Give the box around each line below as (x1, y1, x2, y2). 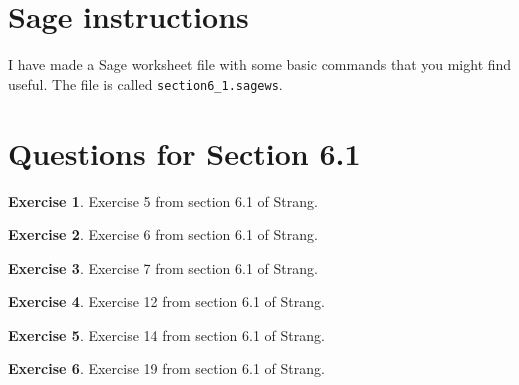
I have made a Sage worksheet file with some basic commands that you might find (8, 54, 512, 75)
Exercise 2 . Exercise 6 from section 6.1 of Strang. (8, 224, 318, 245)
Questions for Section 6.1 (8, 132, 361, 173)
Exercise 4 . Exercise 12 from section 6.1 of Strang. (8, 291, 325, 312)
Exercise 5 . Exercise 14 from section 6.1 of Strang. (8, 324, 325, 345)
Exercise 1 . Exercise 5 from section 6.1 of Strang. (8, 190, 318, 211)
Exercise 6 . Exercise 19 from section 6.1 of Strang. (8, 358, 325, 379)
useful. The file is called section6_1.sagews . (8, 73, 283, 94)
